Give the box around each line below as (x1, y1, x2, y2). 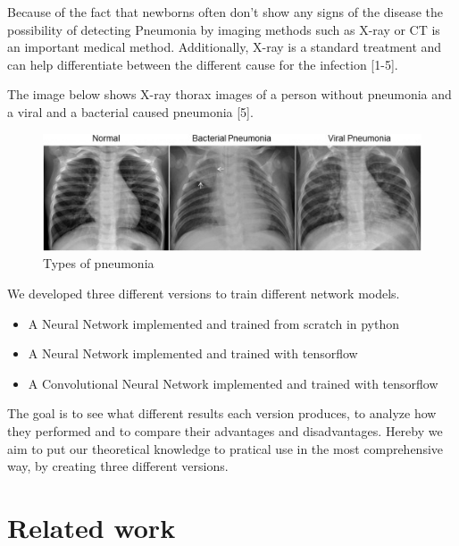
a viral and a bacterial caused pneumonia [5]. (7, 102, 254, 121)
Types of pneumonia (43, 254, 154, 273)
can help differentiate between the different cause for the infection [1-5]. (7, 55, 398, 73)
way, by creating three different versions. (7, 457, 229, 475)
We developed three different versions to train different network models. (7, 283, 400, 302)
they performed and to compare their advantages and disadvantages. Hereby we (7, 421, 443, 440)
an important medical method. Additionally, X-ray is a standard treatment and (7, 38, 442, 56)
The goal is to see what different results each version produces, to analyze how (7, 404, 437, 423)
